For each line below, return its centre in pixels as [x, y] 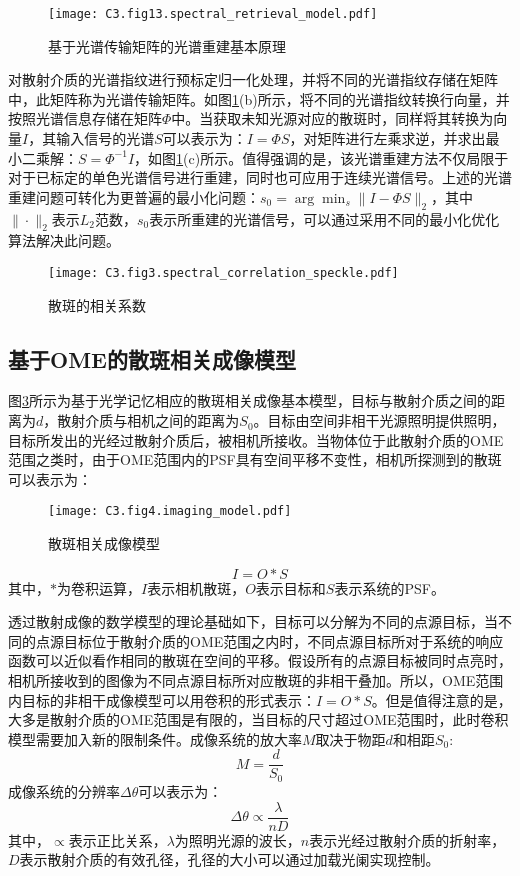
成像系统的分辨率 [64, 790]
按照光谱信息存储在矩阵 [85, 118]
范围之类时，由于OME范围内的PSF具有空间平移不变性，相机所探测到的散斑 [255, 459]
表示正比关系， [117, 839]
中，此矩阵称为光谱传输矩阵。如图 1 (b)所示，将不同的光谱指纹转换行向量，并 [259, 98]
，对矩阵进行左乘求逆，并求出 [387, 138]
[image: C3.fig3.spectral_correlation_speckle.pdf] [223, 273]
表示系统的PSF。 [389, 587]
